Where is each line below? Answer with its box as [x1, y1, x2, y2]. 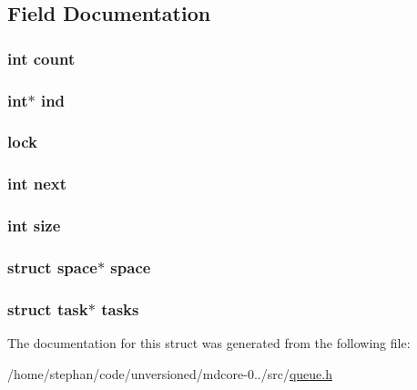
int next [7, 172, 67, 195]
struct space [7, 255, 97, 278]
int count [7, 46, 76, 69]
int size [7, 214, 61, 237]
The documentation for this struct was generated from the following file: [7, 334, 411, 353]
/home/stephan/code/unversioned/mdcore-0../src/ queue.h [7, 364, 332, 383]
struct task [7, 297, 88, 320]
